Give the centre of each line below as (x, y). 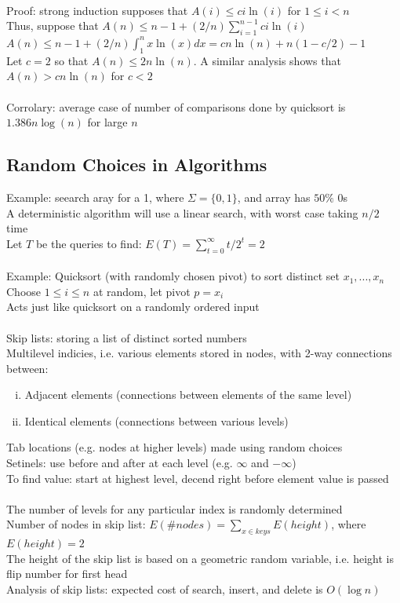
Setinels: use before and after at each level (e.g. (120, 463)
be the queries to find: (89, 243)
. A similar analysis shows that (267, 60)
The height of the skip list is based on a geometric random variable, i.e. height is (200, 558)
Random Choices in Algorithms (137, 164)
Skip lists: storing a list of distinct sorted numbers (127, 337)
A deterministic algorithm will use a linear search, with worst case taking (182, 212)
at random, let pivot (142, 291)
